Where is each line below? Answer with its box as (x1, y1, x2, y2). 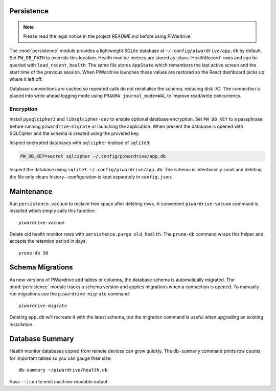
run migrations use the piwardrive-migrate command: (9, 291, 130, 297)
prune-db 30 (18, 250, 49, 256)
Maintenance (9, 187, 53, 196)
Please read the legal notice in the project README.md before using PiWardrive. (23, 33, 192, 39)
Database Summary (9, 335, 74, 343)
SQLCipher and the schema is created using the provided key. (9, 130, 140, 136)
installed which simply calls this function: (9, 208, 96, 214)
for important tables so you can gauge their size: (9, 355, 112, 361)
